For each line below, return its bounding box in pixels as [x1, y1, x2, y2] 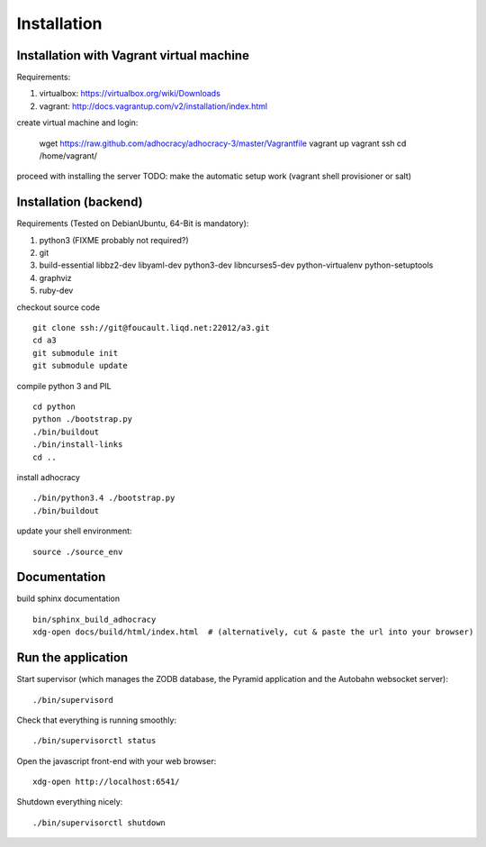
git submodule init [32, 348, 119, 358]
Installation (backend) [16, 195, 143, 210]
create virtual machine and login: [16, 117, 139, 128]
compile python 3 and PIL [16, 380, 112, 391]
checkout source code [16, 302, 101, 313]
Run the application [16, 650, 129, 666]
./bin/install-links [32, 440, 123, 450]
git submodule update [32, 360, 128, 371]
